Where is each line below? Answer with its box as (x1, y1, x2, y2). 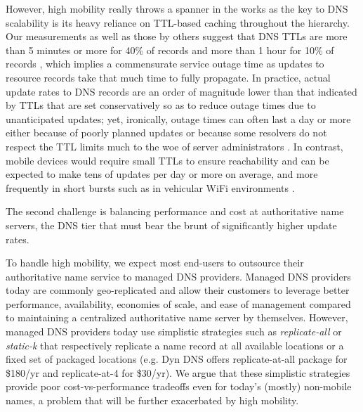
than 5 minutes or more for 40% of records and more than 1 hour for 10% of (6, 42, 334, 57)
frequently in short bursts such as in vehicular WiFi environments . (6, 180, 295, 195)
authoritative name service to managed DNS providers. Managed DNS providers (6, 269, 351, 283)
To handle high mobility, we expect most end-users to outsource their (6, 255, 304, 270)
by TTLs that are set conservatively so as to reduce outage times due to (6, 98, 316, 112)
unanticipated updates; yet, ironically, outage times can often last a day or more (6, 111, 351, 126)
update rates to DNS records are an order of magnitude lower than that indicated (6, 84, 357, 98)
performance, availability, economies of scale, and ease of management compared (6, 296, 351, 311)
